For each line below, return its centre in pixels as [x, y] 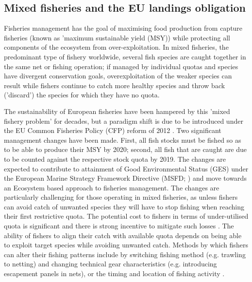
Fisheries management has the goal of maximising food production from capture [123, 28]
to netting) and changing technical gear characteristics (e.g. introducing [110, 264]
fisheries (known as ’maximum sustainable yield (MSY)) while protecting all [117, 37]
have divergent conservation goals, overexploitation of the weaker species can [118, 76]
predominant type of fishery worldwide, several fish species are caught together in [125, 56]
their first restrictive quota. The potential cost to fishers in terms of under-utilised [126, 216]
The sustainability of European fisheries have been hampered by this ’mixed [117, 111]
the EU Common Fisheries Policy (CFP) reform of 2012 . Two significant [113, 130]
